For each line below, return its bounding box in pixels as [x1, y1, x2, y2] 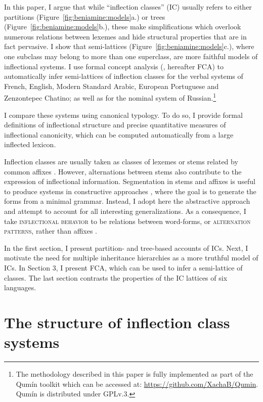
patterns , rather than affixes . [4, 226, 97, 236]
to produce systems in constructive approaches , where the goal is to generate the [4, 186, 256, 196]
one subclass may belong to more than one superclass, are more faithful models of [4, 51, 258, 61]
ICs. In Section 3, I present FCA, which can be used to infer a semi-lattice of [4, 262, 243, 273]
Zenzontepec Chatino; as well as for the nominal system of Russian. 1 [4, 91, 216, 103]
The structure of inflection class [4, 311, 230, 332]
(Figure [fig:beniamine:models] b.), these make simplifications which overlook [4, 21, 241, 32]
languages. [4, 282, 36, 293]
